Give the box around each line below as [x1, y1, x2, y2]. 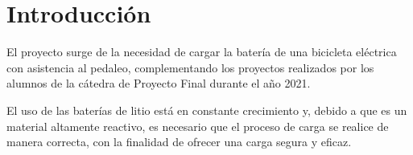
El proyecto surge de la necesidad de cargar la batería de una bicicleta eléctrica [6, 43, 397, 60]
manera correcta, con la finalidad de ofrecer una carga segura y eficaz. [6, 133, 352, 150]
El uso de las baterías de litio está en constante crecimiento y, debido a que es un [6, 101, 407, 118]
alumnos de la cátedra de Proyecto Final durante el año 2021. [6, 75, 311, 92]
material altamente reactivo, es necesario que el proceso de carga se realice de [6, 117, 389, 134]
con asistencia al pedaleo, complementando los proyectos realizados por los [6, 59, 374, 75]
